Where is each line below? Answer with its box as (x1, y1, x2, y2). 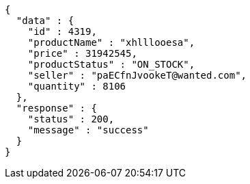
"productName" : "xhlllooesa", (27, 37, 195, 48)
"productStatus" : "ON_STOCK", (27, 59, 195, 70)
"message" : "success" (27, 124, 149, 135)
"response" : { (16, 103, 97, 114)
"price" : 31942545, (27, 48, 137, 59)
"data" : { (16, 15, 74, 26)
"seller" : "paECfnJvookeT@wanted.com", (27, 70, 247, 81)
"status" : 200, (27, 114, 115, 124)
